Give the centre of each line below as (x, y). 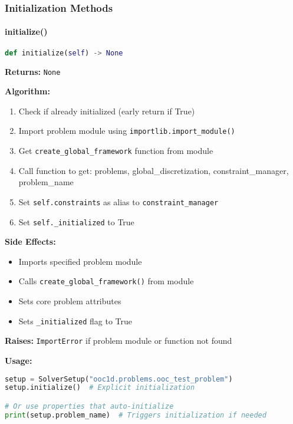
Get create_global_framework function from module (116, 151)
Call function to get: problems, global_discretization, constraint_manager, (154, 170)
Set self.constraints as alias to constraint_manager (118, 201)
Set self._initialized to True (76, 221)
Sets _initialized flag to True (75, 321)
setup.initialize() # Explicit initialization (100, 388)
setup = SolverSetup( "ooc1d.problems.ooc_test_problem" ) (119, 379)
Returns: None (33, 71)
